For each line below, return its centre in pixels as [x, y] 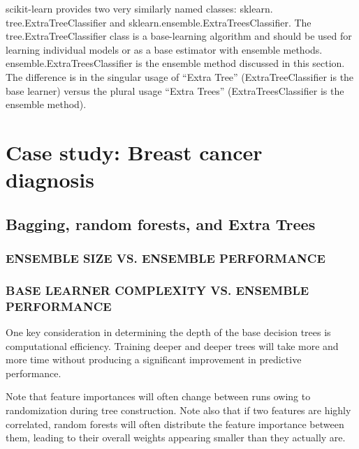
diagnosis [50, 180]
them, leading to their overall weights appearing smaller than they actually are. [176, 437]
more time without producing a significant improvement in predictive [154, 359]
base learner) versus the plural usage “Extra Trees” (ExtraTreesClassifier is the [175, 90]
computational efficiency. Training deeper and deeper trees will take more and [172, 345]
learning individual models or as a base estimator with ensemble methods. [164, 49]
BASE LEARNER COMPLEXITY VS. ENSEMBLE [157, 290]
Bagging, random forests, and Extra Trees [161, 223]
